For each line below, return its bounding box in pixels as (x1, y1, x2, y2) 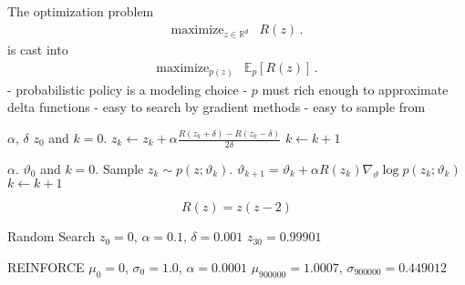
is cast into (7, 40, 68, 59)
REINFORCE (7, 257, 85, 276)
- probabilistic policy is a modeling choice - (7, 79, 248, 98)
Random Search (7, 227, 96, 246)
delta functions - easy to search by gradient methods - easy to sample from (7, 97, 426, 117)
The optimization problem (7, 2, 154, 20)
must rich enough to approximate (262, 79, 449, 98)
